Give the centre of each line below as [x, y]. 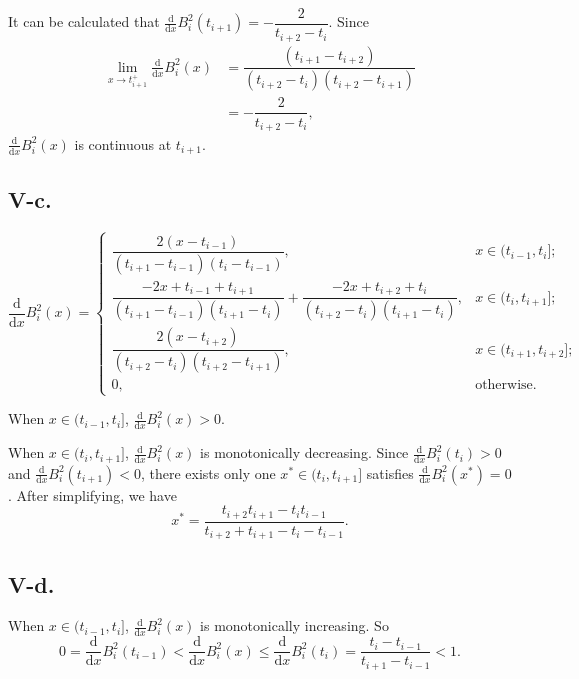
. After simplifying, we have [92, 494]
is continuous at [123, 143]
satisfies [390, 472]
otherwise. [506, 385]
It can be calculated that [84, 21]
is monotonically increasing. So [294, 625]
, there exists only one [208, 472]
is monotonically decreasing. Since [304, 452]
